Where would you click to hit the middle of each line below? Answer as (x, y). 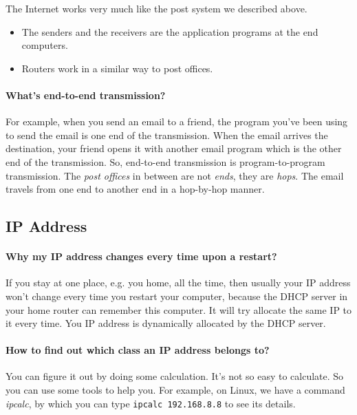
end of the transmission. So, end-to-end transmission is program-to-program (165, 161)
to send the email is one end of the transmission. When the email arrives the (167, 135)
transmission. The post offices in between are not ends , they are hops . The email (175, 175)
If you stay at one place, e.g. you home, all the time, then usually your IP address (178, 283)
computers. (45, 45)
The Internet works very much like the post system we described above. (156, 8)
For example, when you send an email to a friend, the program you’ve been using (177, 121)
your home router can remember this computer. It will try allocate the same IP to (179, 309)
